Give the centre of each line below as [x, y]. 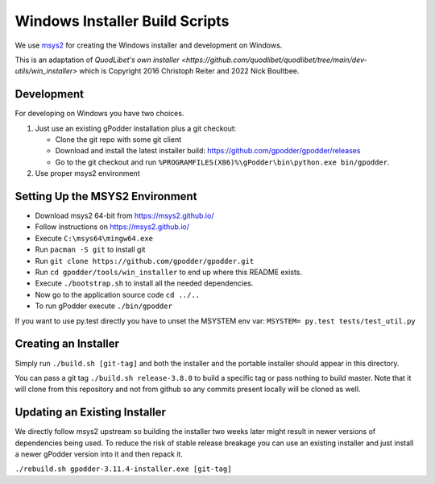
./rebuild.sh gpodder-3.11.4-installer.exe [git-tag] [123, 469]
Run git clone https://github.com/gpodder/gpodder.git [145, 261]
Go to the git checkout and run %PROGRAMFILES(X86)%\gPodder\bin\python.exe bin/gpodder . [222, 162]
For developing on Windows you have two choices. [99, 114]
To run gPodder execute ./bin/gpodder [104, 306]
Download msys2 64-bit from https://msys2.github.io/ [124, 216]
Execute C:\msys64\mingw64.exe [94, 238]
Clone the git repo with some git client [118, 140]
